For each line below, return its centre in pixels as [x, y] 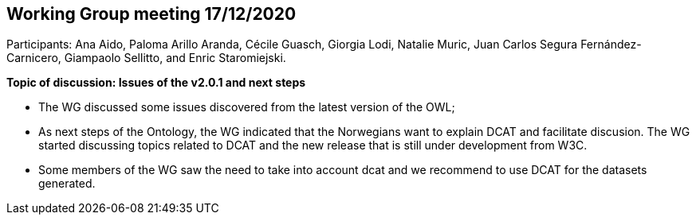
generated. [67, 184]
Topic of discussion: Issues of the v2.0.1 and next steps [156, 83]
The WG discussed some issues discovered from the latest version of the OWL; [247, 107]
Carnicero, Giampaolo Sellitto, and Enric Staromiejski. [146, 58]
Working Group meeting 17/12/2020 [151, 14]
